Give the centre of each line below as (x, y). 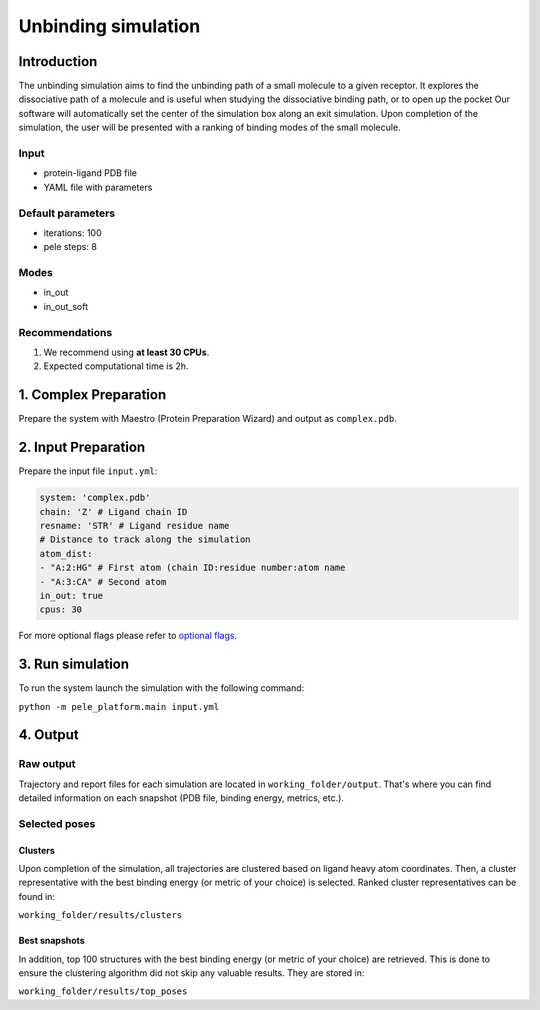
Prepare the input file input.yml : (88, 471)
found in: (36, 896)
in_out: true (71, 595)
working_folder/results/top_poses (103, 991)
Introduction (58, 61)
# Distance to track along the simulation (145, 539)
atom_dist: (66, 553)
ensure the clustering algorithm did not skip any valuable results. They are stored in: (191, 973)
